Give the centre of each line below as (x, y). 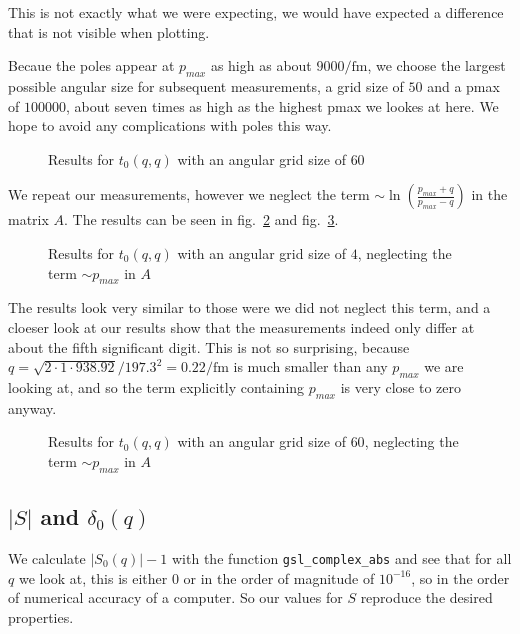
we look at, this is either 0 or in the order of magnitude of (196, 577)
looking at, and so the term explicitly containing (156, 386)
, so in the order (460, 577)
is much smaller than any (310, 366)
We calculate (47, 557)
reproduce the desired (426, 597)
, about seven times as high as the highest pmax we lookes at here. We (282, 105)
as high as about (261, 65)
